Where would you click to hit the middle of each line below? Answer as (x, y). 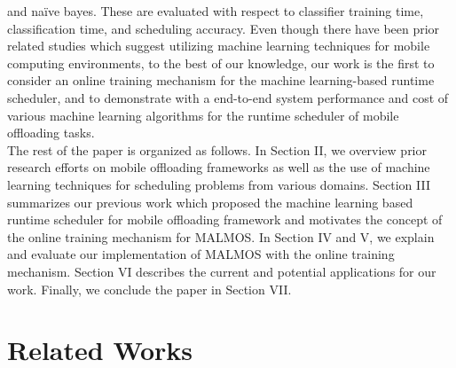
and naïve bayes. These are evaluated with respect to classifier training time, (216, 11)
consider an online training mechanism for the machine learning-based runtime (221, 80)
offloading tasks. (51, 133)
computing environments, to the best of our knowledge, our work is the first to (221, 63)
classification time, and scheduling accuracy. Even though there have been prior (224, 28)
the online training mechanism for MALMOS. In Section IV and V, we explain (221, 236)
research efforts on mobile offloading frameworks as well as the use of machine (219, 167)
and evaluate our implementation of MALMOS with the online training (201, 254)
